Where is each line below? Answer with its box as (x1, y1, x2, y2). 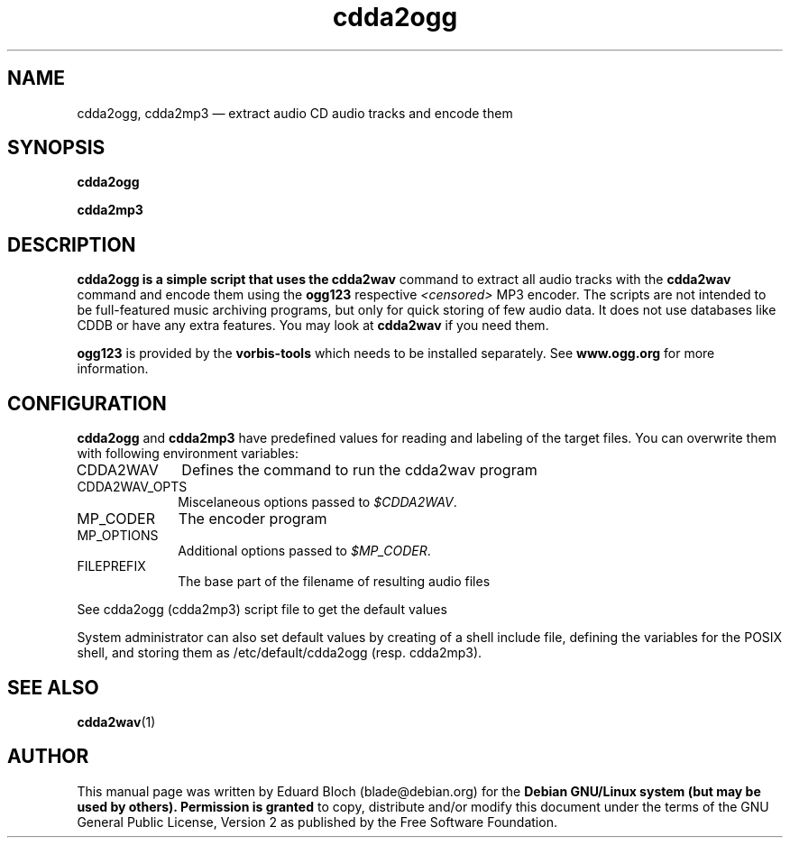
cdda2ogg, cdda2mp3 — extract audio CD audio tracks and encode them (77, 105, 513, 121)
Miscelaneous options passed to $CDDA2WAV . (178, 494, 457, 510)
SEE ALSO (7, 675, 99, 699)
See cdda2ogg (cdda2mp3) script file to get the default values (77, 602, 447, 618)
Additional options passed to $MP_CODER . (178, 543, 431, 559)
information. (77, 361, 149, 377)
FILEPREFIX (77, 558, 146, 574)
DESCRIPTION (7, 233, 136, 256)
